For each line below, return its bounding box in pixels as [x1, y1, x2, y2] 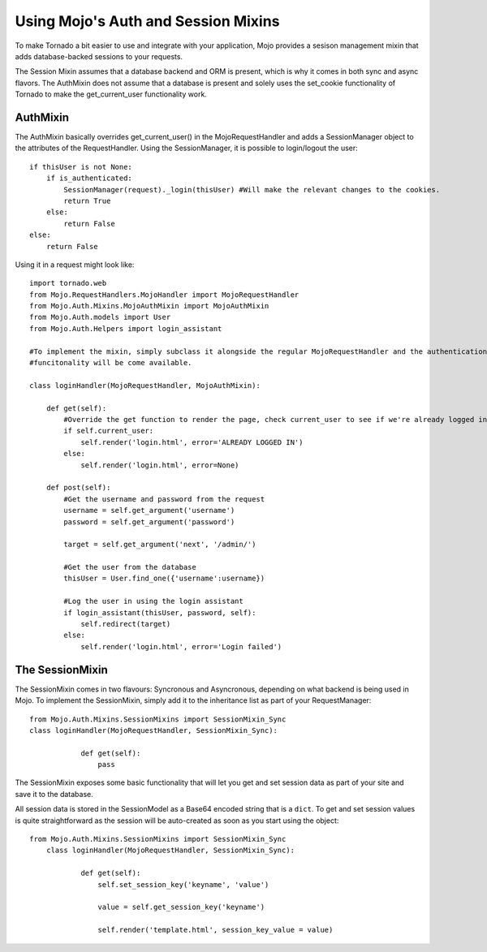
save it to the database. [15, 789, 93, 799]
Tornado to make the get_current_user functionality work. [15, 89, 207, 99]
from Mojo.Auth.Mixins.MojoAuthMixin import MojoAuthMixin [29, 301, 269, 311]
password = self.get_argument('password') [63, 517, 235, 527]
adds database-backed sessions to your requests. [15, 51, 183, 61]
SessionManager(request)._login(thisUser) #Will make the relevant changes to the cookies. [63, 185, 441, 194]
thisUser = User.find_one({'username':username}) [63, 574, 265, 584]
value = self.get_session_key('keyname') [97, 902, 265, 912]
